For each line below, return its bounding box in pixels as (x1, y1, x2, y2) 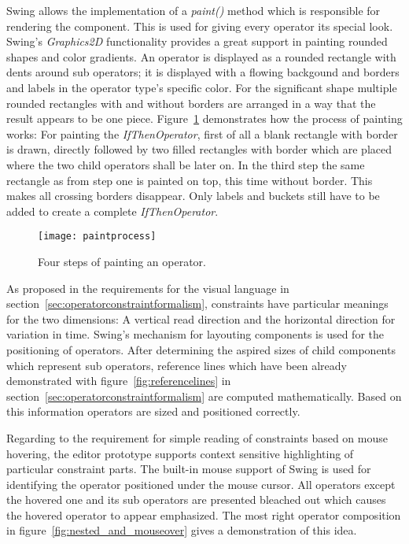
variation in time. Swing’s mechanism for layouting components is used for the (6, 326, 385, 342)
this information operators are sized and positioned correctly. (6, 403, 300, 420)
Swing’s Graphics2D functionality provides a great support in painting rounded (6, 33, 388, 50)
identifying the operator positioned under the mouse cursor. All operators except (6, 476, 396, 492)
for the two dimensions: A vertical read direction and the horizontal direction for (6, 310, 396, 327)
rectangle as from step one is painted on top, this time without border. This (6, 172, 373, 188)
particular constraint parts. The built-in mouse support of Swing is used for (6, 461, 371, 477)
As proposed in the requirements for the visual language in (6, 279, 289, 296)
